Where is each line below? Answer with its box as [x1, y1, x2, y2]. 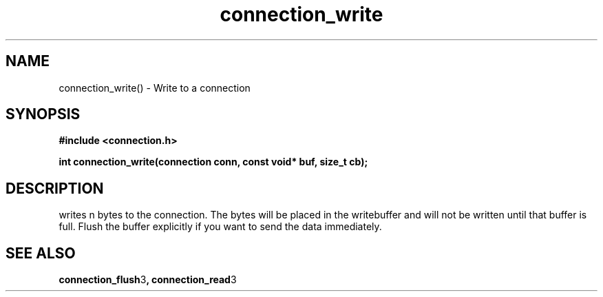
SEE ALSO [6, 244, 76, 262]
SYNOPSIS [6, 105, 81, 123]
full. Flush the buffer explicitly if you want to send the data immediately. [59, 221, 382, 233]
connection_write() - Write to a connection [59, 81, 251, 94]
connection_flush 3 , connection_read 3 [59, 274, 237, 286]
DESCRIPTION [6, 179, 104, 197]
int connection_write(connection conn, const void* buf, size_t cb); [59, 156, 368, 168]
